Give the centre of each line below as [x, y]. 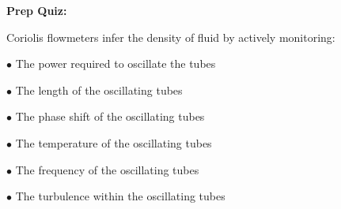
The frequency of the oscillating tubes [107, 169]
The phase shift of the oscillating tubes [110, 116]
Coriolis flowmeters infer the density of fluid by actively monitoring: [171, 37]
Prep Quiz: [37, 10]
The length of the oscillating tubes [99, 90]
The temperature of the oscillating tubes [114, 142]
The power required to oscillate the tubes [116, 63]
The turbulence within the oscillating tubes [120, 196]
